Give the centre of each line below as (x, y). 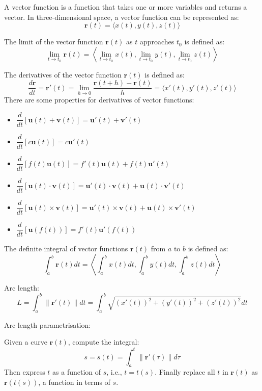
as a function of (77, 372)
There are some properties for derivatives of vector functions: (99, 100)
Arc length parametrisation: (48, 324)
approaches (157, 42)
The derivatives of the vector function (63, 74)
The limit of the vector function (54, 42)
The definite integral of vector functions (66, 249)
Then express (25, 372)
